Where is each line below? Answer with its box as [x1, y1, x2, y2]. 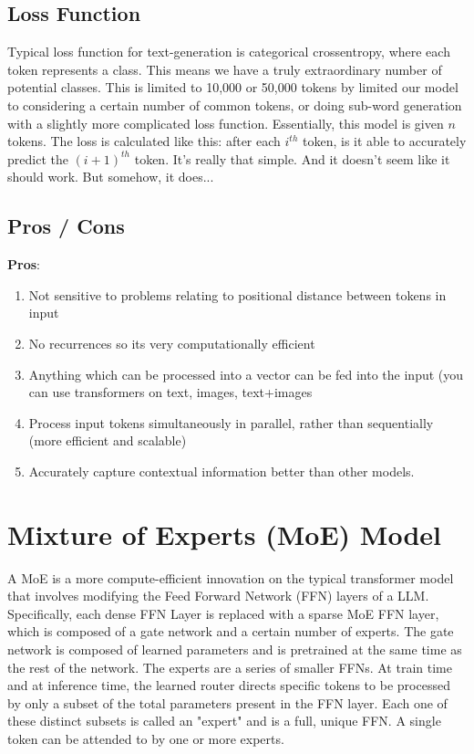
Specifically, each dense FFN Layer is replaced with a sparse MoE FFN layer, [7, 603, 439, 623]
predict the [7, 149, 68, 168]
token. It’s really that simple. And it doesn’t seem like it [134, 149, 450, 168]
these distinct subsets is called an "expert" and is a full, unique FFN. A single [7, 711, 441, 730]
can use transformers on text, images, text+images [28, 382, 313, 402]
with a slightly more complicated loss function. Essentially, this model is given [7, 113, 444, 132]
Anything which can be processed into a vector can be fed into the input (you [28, 364, 464, 383]
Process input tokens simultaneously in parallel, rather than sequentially [28, 413, 434, 432]
